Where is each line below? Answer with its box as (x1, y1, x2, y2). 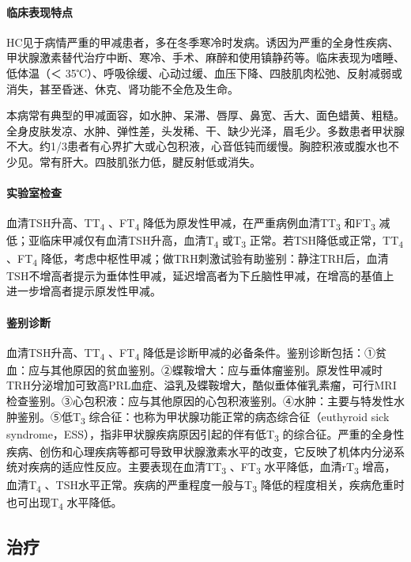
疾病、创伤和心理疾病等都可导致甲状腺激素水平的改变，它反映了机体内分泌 (6, 442, 394, 459)
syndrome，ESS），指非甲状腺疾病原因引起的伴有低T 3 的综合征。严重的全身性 (6, 425, 405, 444)
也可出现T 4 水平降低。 (6, 493, 123, 512)
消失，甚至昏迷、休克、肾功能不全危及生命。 (6, 80, 239, 97)
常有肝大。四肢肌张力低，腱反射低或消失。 (39, 153, 261, 169)
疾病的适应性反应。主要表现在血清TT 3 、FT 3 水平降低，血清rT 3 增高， (28, 458, 396, 477)
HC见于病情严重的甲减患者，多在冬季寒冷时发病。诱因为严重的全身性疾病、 (6, 33, 399, 50)
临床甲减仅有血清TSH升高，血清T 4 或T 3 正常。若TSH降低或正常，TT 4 (39, 232, 404, 251)
